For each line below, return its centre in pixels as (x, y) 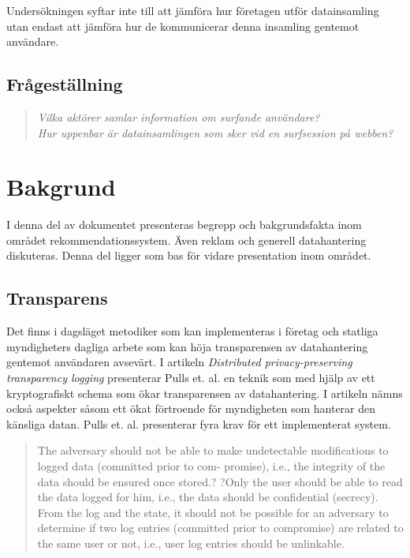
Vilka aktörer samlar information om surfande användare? (179, 116)
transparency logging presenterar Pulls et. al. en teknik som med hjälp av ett (191, 378)
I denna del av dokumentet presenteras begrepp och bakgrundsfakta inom (184, 225)
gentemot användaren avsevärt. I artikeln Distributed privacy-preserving (179, 362)
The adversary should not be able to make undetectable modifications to (213, 450)
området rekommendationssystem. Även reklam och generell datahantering (186, 240)
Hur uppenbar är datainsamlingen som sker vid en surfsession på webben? (215, 132)
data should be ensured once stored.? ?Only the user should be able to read (220, 481)
